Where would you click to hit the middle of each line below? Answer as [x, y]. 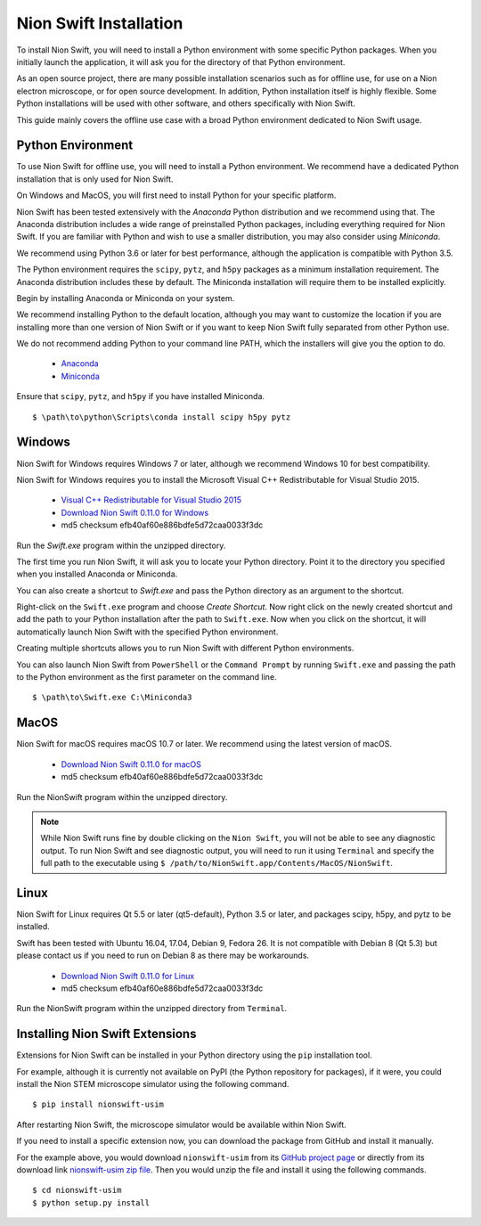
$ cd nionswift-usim [77, 1190]
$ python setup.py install [91, 1202]
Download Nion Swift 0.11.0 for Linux [128, 976]
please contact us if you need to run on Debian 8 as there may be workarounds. [163, 956]
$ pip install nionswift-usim [98, 1104]
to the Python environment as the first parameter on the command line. [147, 677]
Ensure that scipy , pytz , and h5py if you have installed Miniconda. [141, 396]
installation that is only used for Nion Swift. [95, 179]
